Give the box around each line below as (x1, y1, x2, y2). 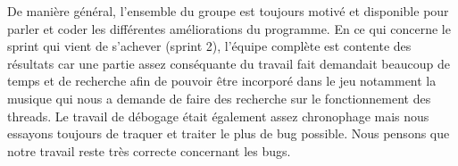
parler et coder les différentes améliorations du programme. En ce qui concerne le (7, 19, 451, 37)
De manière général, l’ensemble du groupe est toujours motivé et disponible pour (7, 2, 449, 20)
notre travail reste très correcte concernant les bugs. (7, 141, 291, 160)
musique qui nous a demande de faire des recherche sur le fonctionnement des (7, 88, 431, 107)
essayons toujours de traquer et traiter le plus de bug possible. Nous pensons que (7, 124, 450, 143)
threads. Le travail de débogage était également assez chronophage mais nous (7, 106, 429, 125)
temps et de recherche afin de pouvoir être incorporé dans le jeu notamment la (7, 71, 437, 90)
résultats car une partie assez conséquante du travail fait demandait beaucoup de (7, 54, 450, 72)
